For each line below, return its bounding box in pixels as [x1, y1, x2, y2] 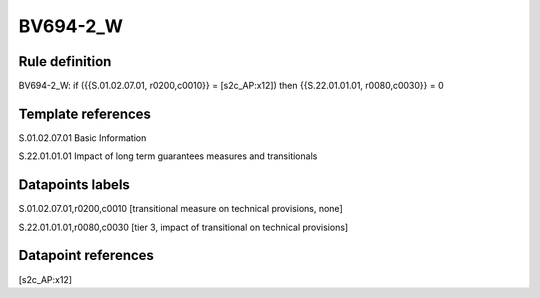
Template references [18, 105, 152, 122]
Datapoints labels [18, 176, 130, 194]
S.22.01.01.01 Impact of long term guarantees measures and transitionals [18, 150, 318, 162]
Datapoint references [18, 247, 155, 264]
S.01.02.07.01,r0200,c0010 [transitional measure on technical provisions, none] [18, 203, 344, 215]
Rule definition [18, 53, 112, 70]
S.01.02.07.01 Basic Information [18, 131, 147, 144]
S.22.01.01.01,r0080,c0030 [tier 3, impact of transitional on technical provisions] [18, 221, 349, 233]
